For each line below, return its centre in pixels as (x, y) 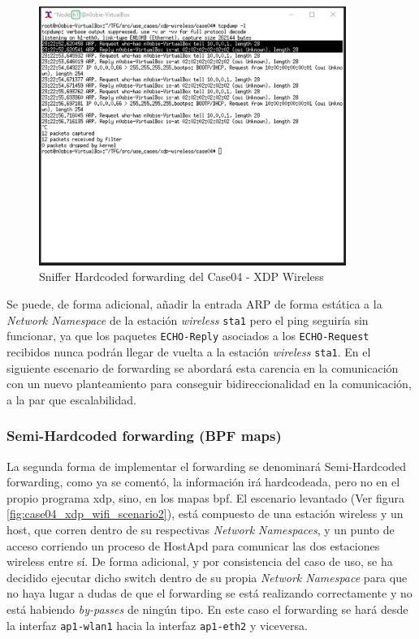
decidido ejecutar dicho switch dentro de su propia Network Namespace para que (207, 577)
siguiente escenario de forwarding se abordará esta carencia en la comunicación (203, 367)
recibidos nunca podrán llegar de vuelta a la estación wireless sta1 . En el (189, 351)
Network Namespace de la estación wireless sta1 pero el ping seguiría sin (188, 319)
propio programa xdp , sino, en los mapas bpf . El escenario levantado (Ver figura (206, 497)
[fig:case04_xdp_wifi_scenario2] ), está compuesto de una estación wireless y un (205, 514)
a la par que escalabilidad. (71, 399)
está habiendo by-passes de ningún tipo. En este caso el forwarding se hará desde (207, 609)
